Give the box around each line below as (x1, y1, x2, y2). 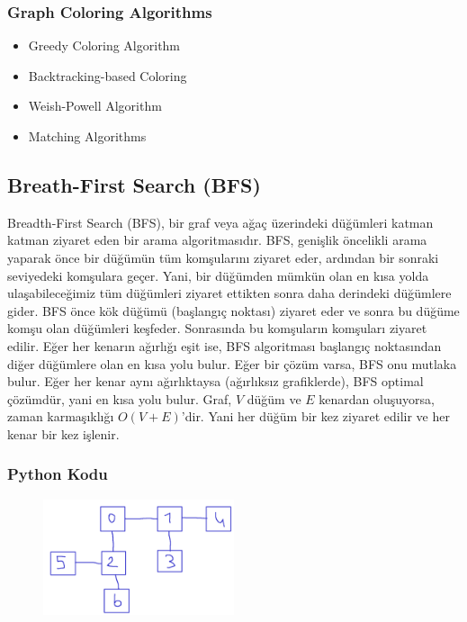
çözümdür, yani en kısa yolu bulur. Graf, (7, 389, 232, 408)
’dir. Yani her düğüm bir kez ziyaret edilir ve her (181, 407, 450, 426)
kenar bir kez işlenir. (7, 424, 120, 443)
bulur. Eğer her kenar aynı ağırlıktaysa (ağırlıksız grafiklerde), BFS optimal (7, 372, 424, 391)
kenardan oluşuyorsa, (319, 389, 435, 408)
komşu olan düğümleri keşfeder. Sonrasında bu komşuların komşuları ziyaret (7, 319, 427, 338)
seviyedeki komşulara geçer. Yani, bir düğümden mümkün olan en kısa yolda (7, 266, 429, 284)
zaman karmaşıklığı (7, 407, 114, 426)
